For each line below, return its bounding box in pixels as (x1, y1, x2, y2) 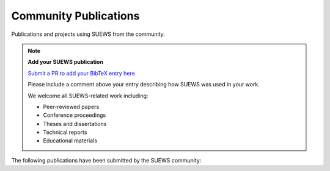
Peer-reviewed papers (43, 103, 100, 110)
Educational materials (43, 137, 98, 144)
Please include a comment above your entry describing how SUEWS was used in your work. (28, 81, 260, 88)
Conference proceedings (43, 111, 106, 119)
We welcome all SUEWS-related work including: (28, 92, 148, 99)
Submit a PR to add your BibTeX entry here (28, 69, 136, 77)
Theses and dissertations (43, 120, 107, 127)
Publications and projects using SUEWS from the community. (11, 30, 165, 38)
